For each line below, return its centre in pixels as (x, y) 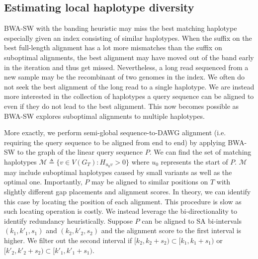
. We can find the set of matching (200, 152)
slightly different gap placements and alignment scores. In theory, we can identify (128, 191)
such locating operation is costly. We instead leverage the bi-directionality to (121, 211)
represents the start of (194, 161)
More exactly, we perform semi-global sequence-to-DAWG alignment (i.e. (115, 132)
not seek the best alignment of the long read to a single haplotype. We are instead (129, 86)
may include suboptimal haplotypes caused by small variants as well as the (118, 172)
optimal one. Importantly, (43, 182)
